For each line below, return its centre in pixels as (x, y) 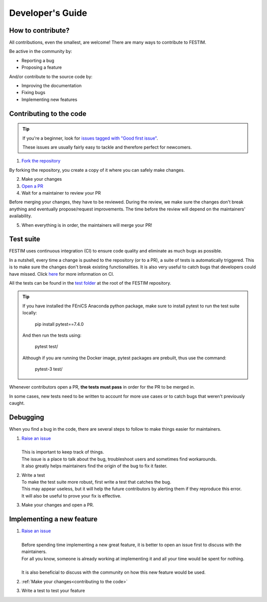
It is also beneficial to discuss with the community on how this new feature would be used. (114, 572)
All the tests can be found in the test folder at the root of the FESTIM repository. (90, 283)
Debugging (27, 418)
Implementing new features (49, 100)
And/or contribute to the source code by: (51, 76)
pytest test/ (46, 347)
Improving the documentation (51, 86)
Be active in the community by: (41, 51)
